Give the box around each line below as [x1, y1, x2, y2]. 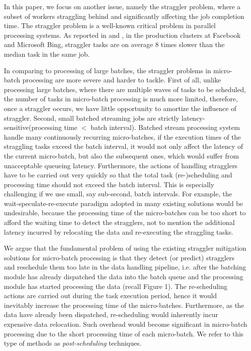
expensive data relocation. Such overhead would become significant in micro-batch [4, 319, 248, 329]
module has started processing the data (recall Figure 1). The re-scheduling [4, 281, 227, 291]
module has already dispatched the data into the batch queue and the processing [4, 271, 243, 282]
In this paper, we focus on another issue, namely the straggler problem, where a [4, 1, 241, 11]
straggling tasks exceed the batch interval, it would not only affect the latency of [4, 141, 243, 151]
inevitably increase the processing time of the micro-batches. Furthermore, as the [4, 300, 244, 310]
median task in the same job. [4, 48, 90, 59]
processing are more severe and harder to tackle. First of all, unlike [22, 75, 221, 85]
